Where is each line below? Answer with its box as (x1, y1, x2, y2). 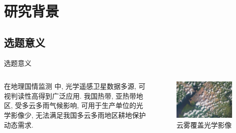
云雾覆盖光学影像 (176, 120, 232, 130)
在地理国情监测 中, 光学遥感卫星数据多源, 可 (4, 81, 146, 91)
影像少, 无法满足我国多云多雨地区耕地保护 (10, 109, 146, 120)
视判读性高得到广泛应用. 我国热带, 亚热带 (4, 90, 137, 101)
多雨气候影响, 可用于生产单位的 (35, 100, 137, 110)
